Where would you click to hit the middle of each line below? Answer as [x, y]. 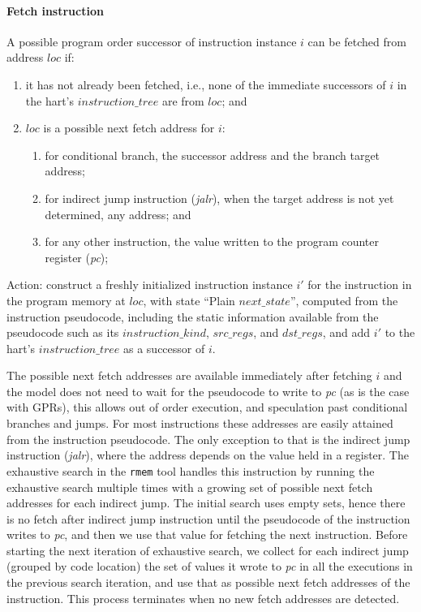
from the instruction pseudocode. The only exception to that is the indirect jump [208, 439]
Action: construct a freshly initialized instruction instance [150, 284]
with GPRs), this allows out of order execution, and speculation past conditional [207, 407]
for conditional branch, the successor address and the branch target [213, 155]
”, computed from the [344, 300]
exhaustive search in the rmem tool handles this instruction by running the [191, 470]
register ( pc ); [77, 257]
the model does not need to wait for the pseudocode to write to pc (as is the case [208, 391]
